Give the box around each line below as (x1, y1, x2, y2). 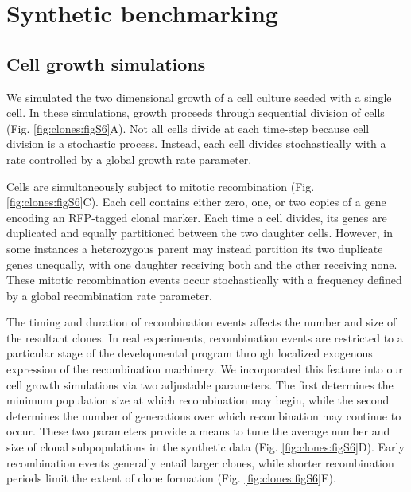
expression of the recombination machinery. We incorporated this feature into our (6, 361, 403, 377)
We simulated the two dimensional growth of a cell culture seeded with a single (6, 88, 392, 105)
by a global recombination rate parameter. (6, 287, 212, 303)
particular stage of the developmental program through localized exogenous (6, 345, 373, 361)
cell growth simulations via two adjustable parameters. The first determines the (6, 376, 394, 392)
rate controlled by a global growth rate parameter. (6, 150, 252, 167)
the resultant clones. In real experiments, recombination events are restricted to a (6, 329, 403, 346)
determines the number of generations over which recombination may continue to (6, 407, 401, 424)
